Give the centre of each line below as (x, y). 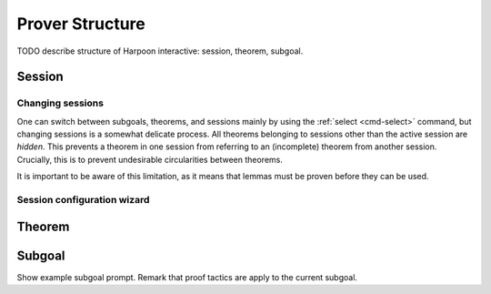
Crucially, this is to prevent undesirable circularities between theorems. (150, 159)
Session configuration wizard (83, 200)
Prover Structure (81, 24)
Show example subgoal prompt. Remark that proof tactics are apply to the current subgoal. (187, 277)
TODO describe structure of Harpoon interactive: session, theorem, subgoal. (160, 51)
